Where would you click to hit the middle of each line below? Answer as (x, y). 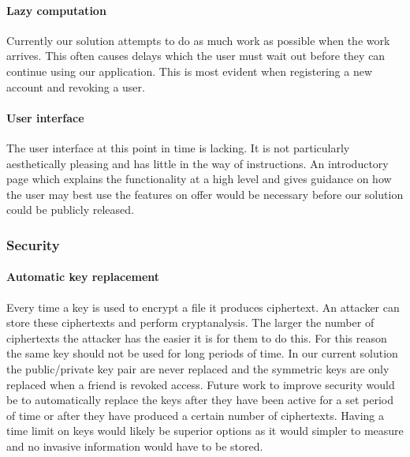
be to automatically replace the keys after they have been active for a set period (200, 400)
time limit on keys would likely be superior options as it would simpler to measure (205, 431)
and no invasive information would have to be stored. (135, 446)
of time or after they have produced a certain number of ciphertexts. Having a (196, 415)
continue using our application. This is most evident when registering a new (190, 71)
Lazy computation (56, 10)
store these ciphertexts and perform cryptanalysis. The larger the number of (190, 322)
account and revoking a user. (76, 86)
